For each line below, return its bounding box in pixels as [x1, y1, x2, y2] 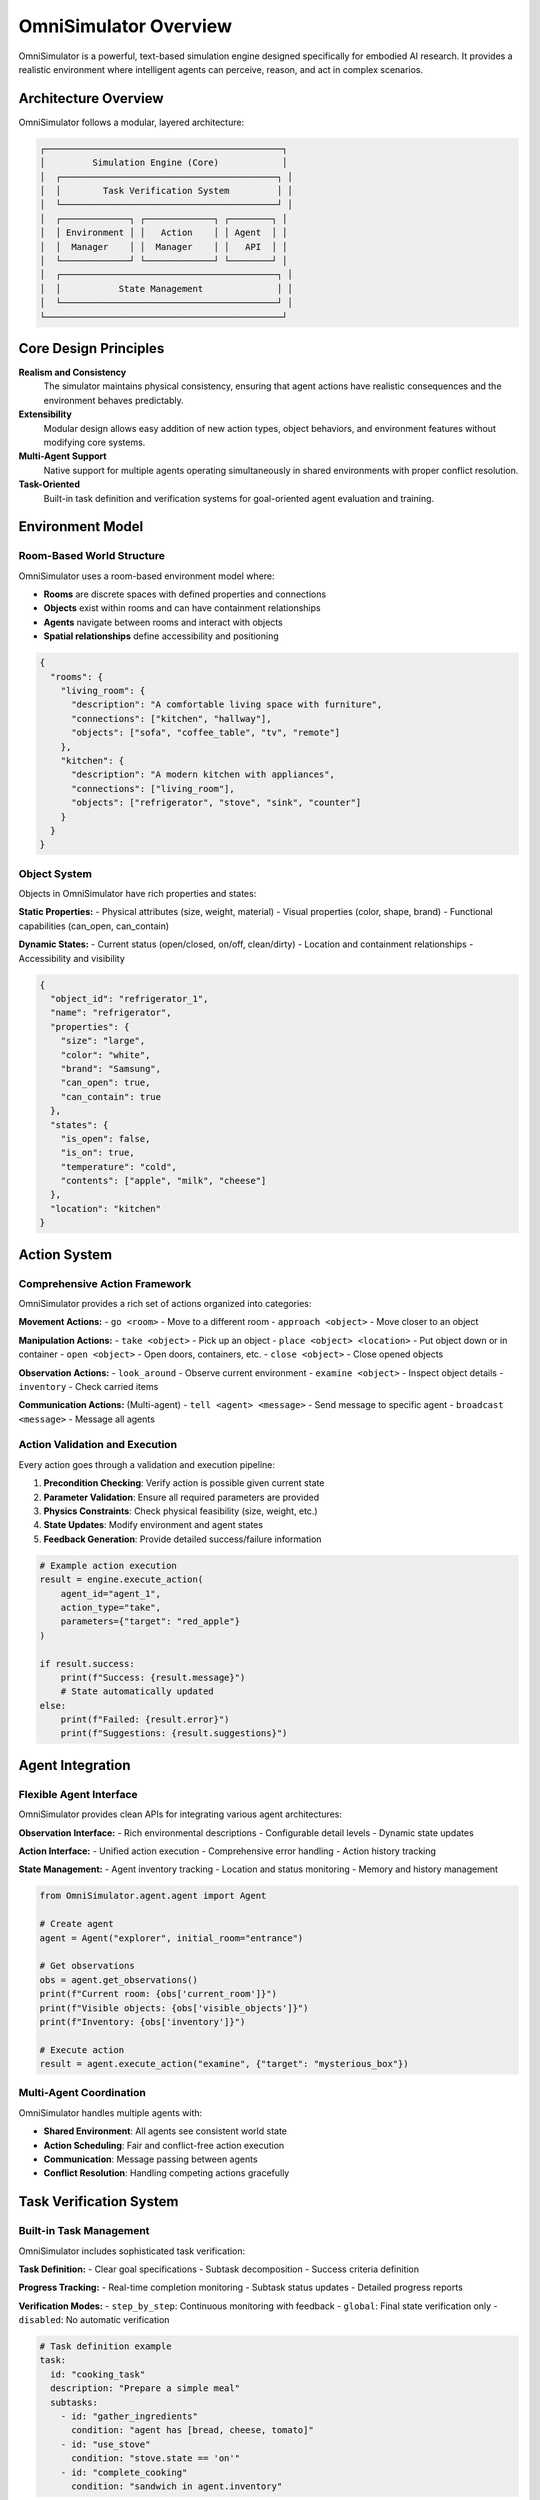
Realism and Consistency [18, 366, 127, 379]
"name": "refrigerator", [50, 1007, 172, 1019]
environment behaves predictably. [43, 394, 184, 406]
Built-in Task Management [18, 2224, 150, 2238]
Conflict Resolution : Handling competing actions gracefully [43, 2167, 290, 2179]
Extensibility [18, 408, 72, 420]
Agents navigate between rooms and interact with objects [43, 616, 284, 628]
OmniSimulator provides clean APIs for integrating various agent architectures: [18, 1808, 342, 1820]
